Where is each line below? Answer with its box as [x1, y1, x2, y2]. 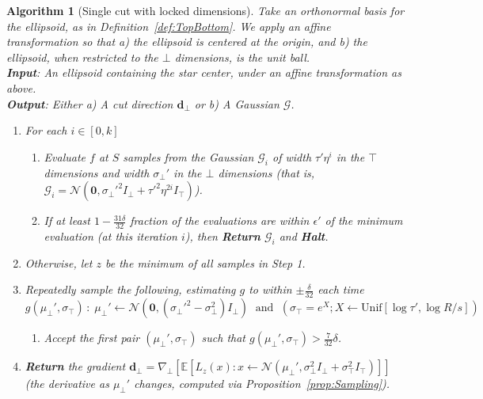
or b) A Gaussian [194, 95, 280, 112]
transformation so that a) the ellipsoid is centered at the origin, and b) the [6, 33, 367, 50]
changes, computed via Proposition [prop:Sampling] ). [134, 375, 390, 392]
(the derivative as [25, 375, 109, 392]
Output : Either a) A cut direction [6, 95, 173, 112]
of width [272, 148, 312, 165]
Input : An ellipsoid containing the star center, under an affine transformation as [6, 64, 401, 81]
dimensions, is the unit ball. [174, 48, 310, 65]
